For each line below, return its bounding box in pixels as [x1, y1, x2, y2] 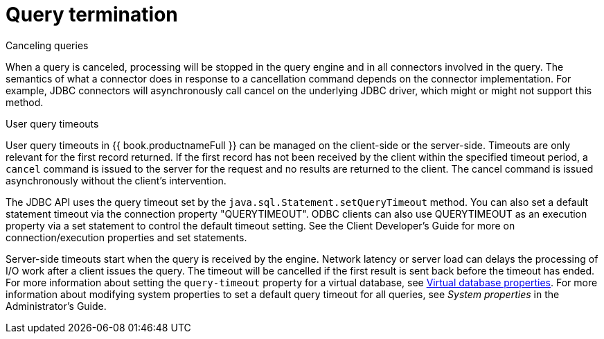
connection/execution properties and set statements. [6, 231, 247, 243]
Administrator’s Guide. [6, 299, 107, 312]
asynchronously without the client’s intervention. [6, 174, 226, 186]
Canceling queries [6, 39, 89, 51]
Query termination [6, 3, 178, 26]
